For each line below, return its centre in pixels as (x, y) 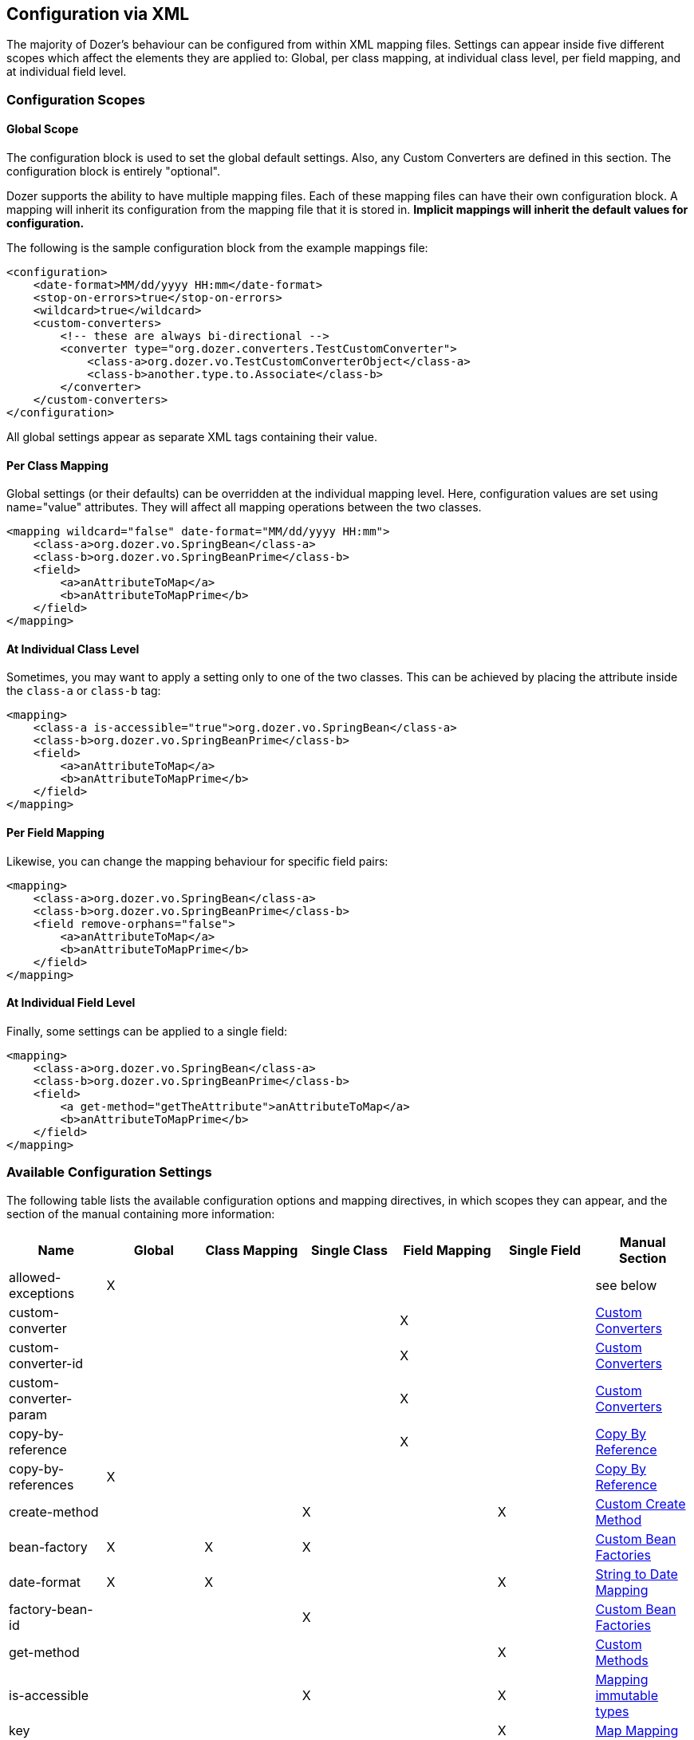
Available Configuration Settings (109, 1172)
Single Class (349, 1250)
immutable (627, 1695)
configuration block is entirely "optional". (113, 172)
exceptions (42, 1293)
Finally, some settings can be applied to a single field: (147, 1031)
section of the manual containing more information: (141, 1213)
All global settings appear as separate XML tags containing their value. (192, 437)
